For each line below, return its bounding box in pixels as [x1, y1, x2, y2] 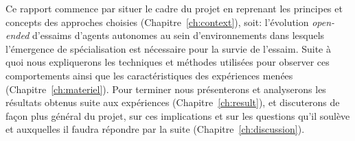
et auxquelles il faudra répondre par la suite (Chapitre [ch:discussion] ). [5, 122, 305, 136]
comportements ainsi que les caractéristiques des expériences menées [5, 68, 293, 82]
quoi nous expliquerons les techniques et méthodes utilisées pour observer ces [5, 55, 330, 69]
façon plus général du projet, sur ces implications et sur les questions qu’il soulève [5, 108, 350, 123]
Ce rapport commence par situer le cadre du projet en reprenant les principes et [5, 1, 343, 15]
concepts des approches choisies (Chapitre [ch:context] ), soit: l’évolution [5, 14, 309, 29]
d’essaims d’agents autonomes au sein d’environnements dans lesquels [32, 28, 325, 42]
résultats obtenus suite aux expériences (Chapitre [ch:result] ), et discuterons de [5, 95, 340, 110]
